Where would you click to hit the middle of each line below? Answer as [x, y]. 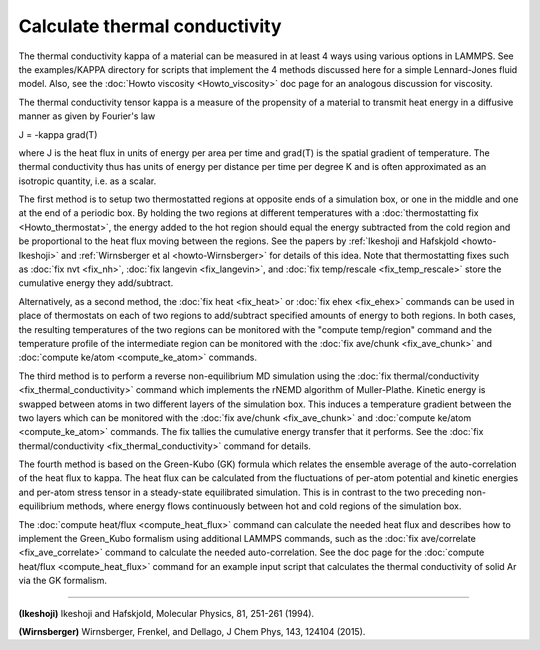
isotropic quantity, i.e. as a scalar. [87, 181]
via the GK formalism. [63, 581]
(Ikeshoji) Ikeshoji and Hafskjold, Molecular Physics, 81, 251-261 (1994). [166, 613]
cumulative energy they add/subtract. [96, 283]
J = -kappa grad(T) [58, 134]
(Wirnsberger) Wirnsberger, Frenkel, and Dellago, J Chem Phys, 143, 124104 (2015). [192, 631]
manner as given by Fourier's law [87, 116]
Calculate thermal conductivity [150, 26]
